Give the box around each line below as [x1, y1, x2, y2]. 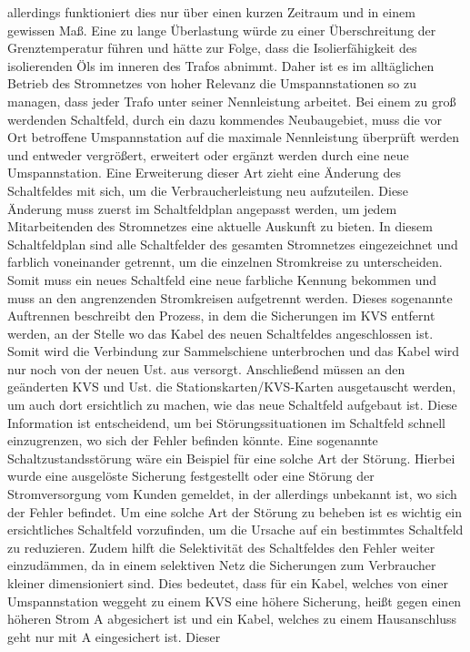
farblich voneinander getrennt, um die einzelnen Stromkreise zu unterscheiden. [7, 252, 443, 271]
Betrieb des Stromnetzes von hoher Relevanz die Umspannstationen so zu [7, 74, 417, 93]
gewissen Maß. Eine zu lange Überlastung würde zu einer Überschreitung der [7, 20, 436, 39]
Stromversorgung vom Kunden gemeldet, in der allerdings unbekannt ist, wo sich [7, 484, 457, 504]
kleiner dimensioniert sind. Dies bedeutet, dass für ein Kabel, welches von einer [7, 574, 448, 592]
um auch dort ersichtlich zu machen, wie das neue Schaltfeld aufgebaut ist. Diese [7, 395, 457, 414]
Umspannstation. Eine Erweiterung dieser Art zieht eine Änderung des [7, 163, 401, 182]
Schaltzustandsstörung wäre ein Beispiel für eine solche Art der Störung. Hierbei [7, 448, 455, 467]
